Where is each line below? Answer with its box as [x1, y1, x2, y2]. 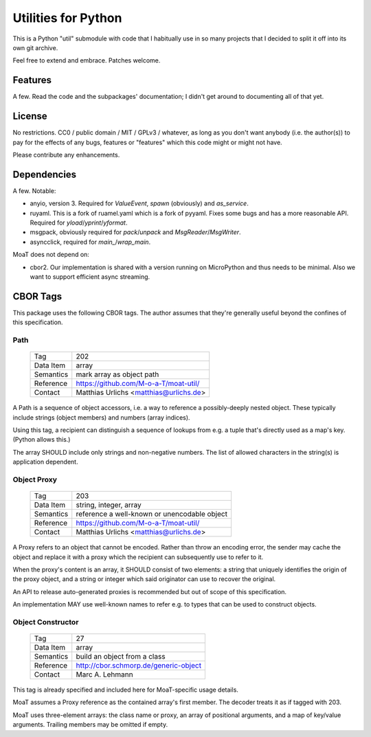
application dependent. [12, 457, 78, 466]
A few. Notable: [12, 186, 56, 195]
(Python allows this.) [12, 435, 71, 444]
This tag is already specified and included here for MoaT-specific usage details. [12, 685, 238, 694]
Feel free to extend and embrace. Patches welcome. [12, 56, 161, 65]
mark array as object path [76, 370, 159, 379]
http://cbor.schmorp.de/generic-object [76, 661, 202, 670]
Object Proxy [12, 475, 58, 484]
